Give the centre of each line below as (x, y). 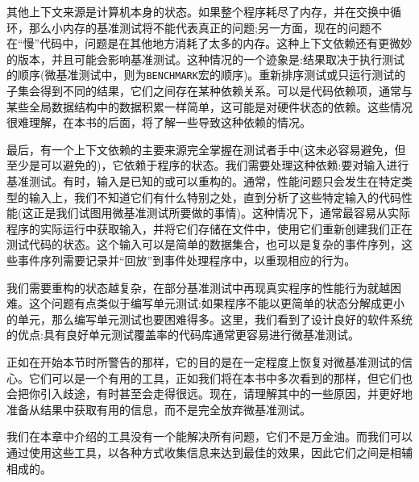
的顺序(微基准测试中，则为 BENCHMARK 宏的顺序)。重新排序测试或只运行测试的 (206, 75)
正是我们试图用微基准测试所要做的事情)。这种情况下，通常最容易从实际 (222, 213)
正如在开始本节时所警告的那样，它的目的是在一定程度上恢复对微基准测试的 (204, 361)
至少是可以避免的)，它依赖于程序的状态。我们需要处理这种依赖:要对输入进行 (208, 165)
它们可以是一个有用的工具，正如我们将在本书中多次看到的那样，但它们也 (220, 377)
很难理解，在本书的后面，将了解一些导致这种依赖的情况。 (159, 122)
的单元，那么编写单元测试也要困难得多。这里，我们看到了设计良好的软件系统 (209, 319)
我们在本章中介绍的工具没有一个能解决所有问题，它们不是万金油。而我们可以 (209, 436)
